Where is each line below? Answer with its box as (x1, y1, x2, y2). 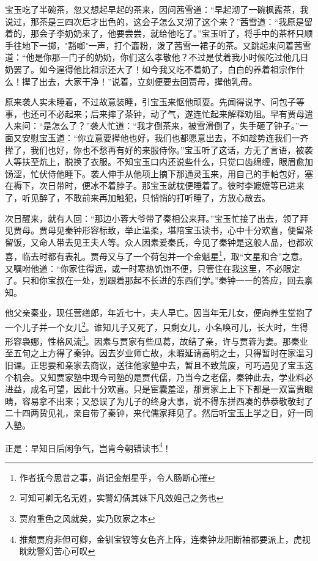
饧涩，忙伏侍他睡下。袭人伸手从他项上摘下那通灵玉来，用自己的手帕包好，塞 (5, 167, 313, 180)
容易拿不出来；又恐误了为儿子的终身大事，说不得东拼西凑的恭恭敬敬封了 (21, 394, 313, 407)
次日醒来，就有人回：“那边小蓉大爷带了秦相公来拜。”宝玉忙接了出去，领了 (5, 211, 300, 224)
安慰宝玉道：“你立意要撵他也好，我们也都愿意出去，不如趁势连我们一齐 (21, 131, 309, 144)
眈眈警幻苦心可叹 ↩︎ (19, 544, 95, 557)
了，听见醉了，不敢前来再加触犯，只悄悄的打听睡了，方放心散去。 (5, 191, 270, 204)
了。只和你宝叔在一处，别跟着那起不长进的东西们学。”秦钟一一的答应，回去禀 (5, 274, 313, 287)
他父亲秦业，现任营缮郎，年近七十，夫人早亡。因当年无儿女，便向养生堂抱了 (5, 306, 313, 319)
